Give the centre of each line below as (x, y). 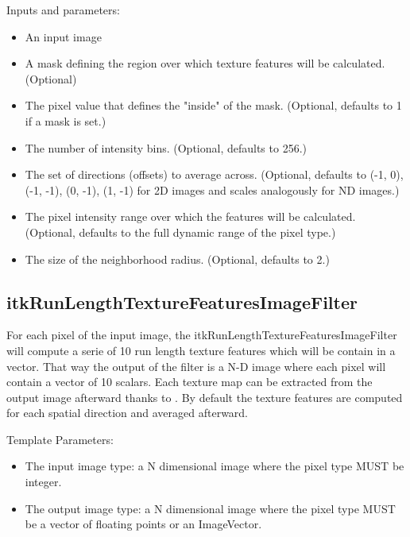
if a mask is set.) (66, 120)
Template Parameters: (60, 439)
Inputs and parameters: (63, 10)
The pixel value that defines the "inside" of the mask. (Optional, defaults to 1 (213, 105)
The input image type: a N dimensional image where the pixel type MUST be (215, 466)
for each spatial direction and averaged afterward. (128, 413)
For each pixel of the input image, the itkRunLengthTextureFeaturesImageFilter (202, 335)
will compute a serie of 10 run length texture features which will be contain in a (201, 350)
